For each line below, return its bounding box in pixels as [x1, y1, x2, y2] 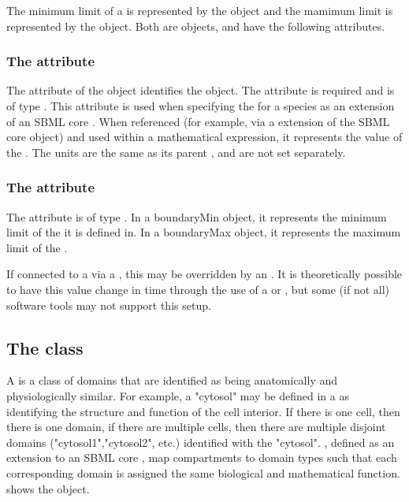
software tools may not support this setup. [6, 296, 211, 313]
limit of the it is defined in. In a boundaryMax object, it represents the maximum [6, 224, 401, 240]
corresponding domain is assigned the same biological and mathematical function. [6, 464, 400, 481]
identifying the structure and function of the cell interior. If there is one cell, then [6, 403, 400, 419]
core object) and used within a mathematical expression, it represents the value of [6, 128, 403, 145]
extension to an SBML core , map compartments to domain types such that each [6, 449, 397, 466]
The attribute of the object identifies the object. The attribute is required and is [6, 82, 395, 99]
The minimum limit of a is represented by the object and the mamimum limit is [6, 2, 393, 18]
